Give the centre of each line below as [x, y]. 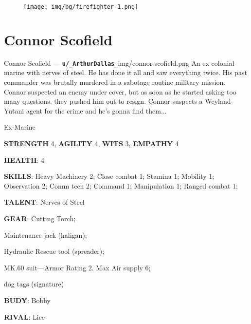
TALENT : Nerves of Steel [44, 202]
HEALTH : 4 [24, 160]
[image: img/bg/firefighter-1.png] [81, 7]
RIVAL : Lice [25, 316]
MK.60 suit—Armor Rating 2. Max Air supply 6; [77, 267]
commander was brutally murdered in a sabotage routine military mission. [115, 82]
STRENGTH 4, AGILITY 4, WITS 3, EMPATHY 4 [91, 143]
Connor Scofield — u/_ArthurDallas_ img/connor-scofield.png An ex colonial [119, 63]
